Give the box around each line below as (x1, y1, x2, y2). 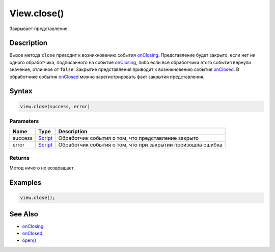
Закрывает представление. (9, 26, 69, 32)
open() (22, 237, 37, 243)
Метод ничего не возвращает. (9, 165, 75, 171)
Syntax (9, 87, 33, 95)
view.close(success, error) (20, 104, 90, 109)
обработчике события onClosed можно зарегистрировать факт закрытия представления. (9, 73, 205, 80)
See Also (9, 210, 38, 218)
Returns (9, 154, 30, 161)
